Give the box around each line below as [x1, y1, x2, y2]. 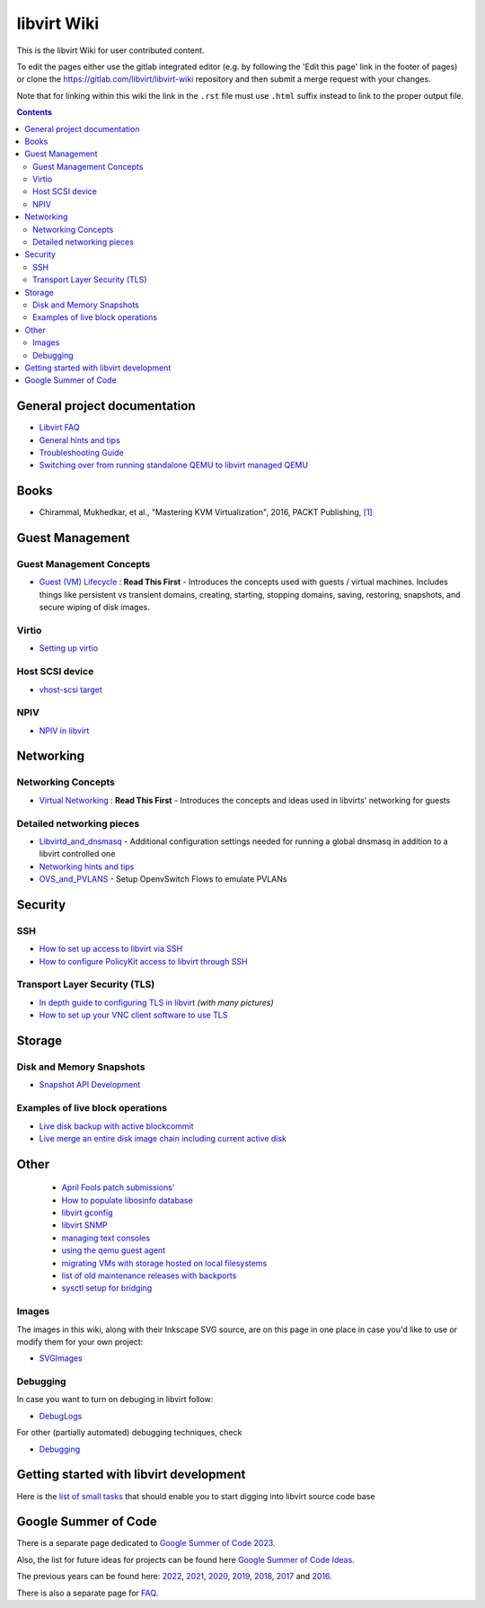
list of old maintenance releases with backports [61, 1270, 237, 1281]
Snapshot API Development [39, 1079, 141, 1090]
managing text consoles [61, 1232, 151, 1243]
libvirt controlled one [39, 848, 116, 859]
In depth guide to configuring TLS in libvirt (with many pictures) [39, 997, 274, 1008]
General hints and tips [39, 434, 120, 445]
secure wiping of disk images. [39, 602, 150, 613]
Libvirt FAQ [39, 422, 80, 433]
